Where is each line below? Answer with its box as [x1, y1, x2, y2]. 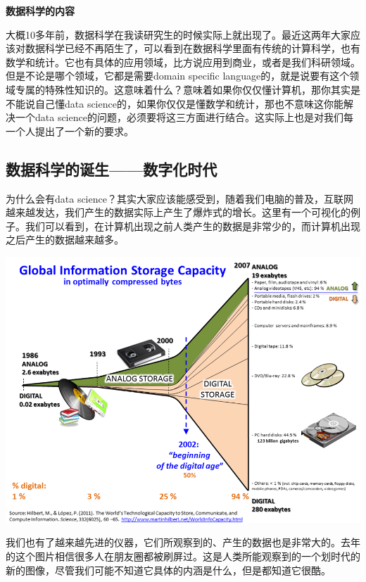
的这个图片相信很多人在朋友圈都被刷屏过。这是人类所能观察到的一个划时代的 [6, 548, 360, 563]
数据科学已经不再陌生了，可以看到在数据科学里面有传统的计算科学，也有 [25, 41, 360, 56]
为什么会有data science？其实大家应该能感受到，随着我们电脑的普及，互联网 [6, 191, 353, 205]
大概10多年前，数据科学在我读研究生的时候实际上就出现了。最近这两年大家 [6, 27, 351, 42]
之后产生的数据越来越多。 [6, 232, 124, 247]
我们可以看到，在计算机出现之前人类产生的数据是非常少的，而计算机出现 [25, 218, 360, 233]
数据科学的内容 [6, 4, 75, 18]
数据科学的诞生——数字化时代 [6, 158, 217, 179]
